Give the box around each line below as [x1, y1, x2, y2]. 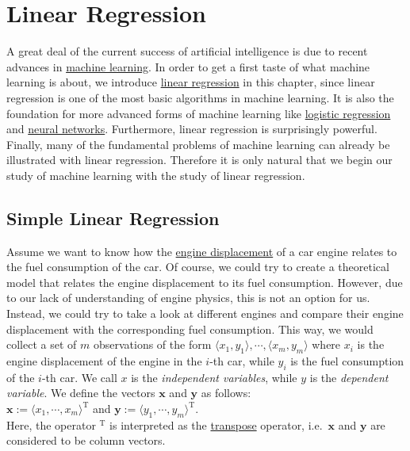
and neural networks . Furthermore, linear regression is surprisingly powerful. [6, 120, 377, 137]
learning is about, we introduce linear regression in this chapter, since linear [6, 74, 375, 90]
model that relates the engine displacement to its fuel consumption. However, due [6, 273, 403, 290]
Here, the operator [6, 416, 96, 433]
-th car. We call [41, 369, 117, 385]
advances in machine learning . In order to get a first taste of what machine [6, 58, 370, 75]
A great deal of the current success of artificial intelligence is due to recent [6, 43, 368, 59]
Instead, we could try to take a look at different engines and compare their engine [6, 305, 404, 322]
